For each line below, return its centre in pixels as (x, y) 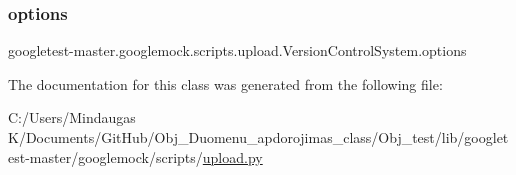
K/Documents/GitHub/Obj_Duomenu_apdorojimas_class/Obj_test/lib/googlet (258, 137)
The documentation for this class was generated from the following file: (225, 83)
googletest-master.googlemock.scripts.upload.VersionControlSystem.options (237, 50)
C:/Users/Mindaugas (72, 117)
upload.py (232, 156)
